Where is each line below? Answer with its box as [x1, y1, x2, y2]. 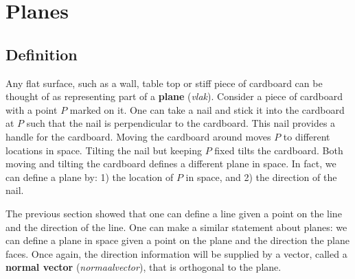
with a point [5, 102, 58, 117]
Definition [5, 43, 78, 64]
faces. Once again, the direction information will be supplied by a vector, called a [5, 246, 347, 260]
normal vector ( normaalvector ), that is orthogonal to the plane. [5, 260, 282, 274]
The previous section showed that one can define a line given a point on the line [5, 206, 342, 220]
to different [283, 129, 330, 143]
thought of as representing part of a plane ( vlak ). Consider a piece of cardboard [5, 89, 343, 104]
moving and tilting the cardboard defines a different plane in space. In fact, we [5, 156, 336, 171]
